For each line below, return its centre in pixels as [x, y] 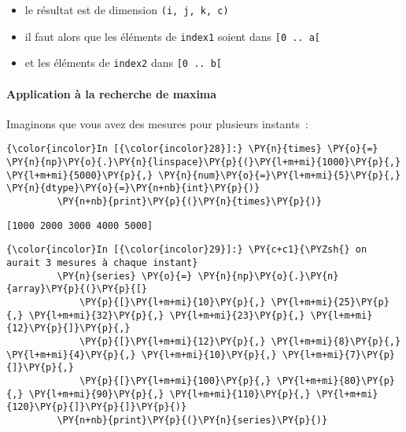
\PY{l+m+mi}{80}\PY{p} [336, 380]
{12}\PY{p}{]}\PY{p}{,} [68, 329]
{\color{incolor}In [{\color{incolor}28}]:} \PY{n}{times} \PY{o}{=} [192, 149]
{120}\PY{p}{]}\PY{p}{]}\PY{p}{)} [97, 407]
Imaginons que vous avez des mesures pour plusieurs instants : [157, 123]
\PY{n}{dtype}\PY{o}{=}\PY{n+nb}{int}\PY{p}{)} [133, 188]
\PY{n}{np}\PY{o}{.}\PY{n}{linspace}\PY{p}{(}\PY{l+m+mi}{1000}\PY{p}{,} [204, 162]
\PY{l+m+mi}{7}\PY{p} [338, 354]
